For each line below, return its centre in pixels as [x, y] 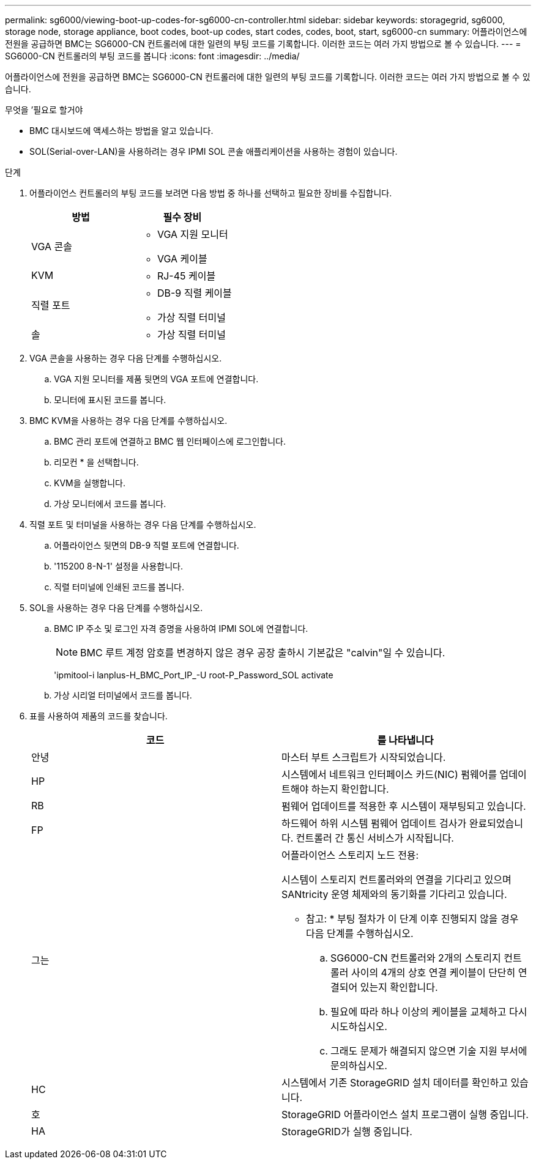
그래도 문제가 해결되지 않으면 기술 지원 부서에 [429, 1051]
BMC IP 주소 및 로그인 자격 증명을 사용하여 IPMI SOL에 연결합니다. [181, 628]
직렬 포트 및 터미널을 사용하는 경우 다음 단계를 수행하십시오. [143, 525]
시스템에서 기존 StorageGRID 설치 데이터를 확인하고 [395, 1083]
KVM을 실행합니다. [90, 483]
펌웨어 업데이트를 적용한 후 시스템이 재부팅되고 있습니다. [404, 806]
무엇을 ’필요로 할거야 [44, 110]
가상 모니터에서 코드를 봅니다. [110, 504]
